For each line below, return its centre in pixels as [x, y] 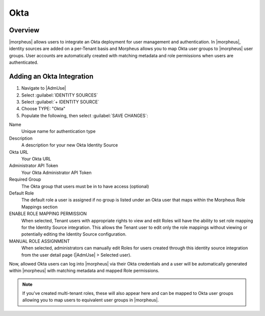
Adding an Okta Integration [51, 77]
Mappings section [40, 207]
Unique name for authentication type [58, 131]
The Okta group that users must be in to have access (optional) [85, 186]
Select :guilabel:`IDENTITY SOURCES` [60, 95]
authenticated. [24, 62]
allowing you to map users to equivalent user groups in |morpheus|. [91, 300]
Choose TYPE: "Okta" [43, 109]
